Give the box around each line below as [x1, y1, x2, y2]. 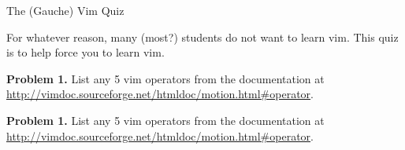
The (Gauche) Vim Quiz [6, 2, 124, 18]
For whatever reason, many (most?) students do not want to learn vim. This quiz [6, 28, 399, 45]
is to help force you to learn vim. [6, 44, 165, 60]
